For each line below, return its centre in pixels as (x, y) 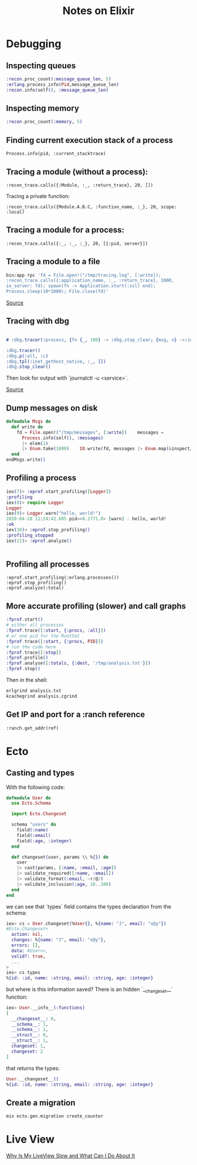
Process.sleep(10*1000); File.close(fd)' (57, 292)
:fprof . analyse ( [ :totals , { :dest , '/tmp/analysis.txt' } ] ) (78, 663)
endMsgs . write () (26, 460)
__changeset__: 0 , (34, 1019)
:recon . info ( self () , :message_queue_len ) (57, 90)
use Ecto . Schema (31, 804)
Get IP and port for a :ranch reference (76, 714)
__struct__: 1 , (30, 1041)
